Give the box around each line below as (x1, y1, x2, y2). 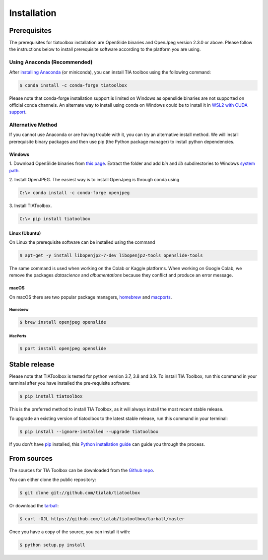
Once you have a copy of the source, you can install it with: (9, 529, 131, 535)
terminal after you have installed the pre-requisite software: (9, 380, 131, 386)
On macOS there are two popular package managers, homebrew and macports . (9, 294, 172, 300)
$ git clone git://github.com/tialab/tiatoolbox (19, 490, 140, 495)
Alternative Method (9, 122, 58, 129)
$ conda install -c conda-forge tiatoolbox (19, 82, 128, 88)
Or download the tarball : (9, 502, 59, 508)
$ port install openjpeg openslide (19, 346, 106, 351)
